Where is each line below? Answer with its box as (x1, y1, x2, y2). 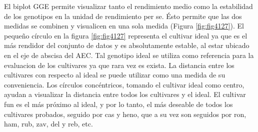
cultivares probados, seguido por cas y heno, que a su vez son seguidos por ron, (4, 108, 246, 119)
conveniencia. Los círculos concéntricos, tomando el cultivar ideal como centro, (4, 79, 244, 89)
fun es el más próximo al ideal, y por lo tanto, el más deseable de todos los (4, 98, 233, 109)
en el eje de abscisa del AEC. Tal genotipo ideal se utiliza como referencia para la (4, 49, 254, 60)
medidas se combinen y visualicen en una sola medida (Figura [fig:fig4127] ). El (4, 20, 244, 31)
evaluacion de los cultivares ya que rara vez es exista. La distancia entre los (4, 59, 234, 70)
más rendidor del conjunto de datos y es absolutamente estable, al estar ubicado (4, 40, 249, 50)
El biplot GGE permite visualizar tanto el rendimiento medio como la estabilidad (4, 1, 253, 11)
